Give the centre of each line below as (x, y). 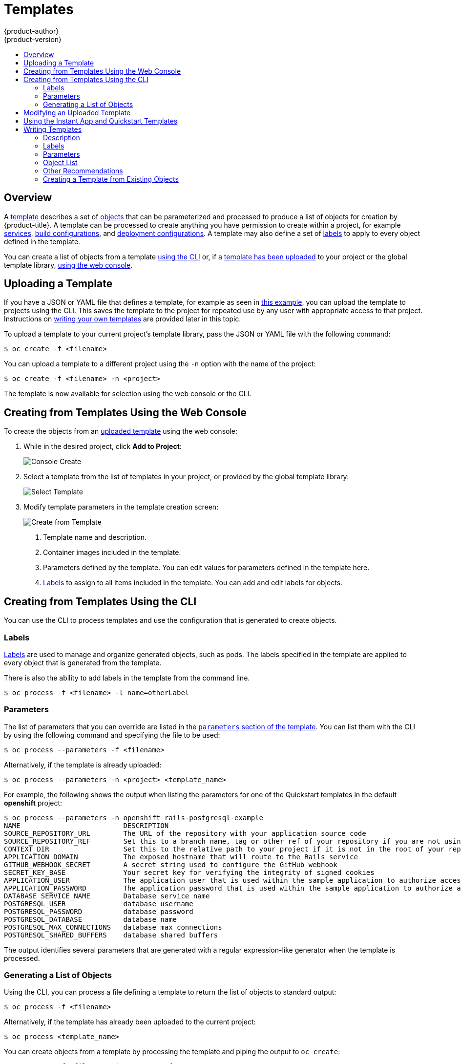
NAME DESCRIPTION (86, 825)
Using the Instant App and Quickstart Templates (101, 121)
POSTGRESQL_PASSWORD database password (99, 911)
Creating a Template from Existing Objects (111, 179)
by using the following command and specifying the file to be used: (112, 735)
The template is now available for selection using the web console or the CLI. (128, 394)
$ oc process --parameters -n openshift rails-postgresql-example (134, 818)
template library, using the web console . (68, 265)
